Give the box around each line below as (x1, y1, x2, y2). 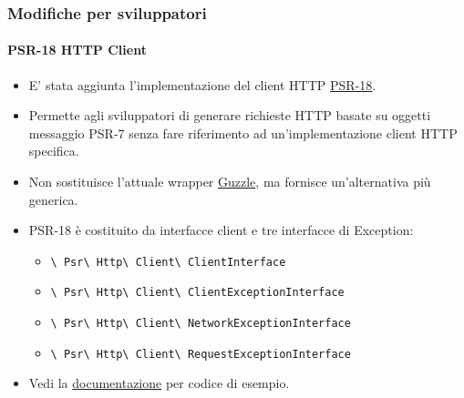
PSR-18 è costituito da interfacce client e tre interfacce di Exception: (28, 220, 414, 240)
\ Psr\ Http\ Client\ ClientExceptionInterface (50, 286, 345, 300)
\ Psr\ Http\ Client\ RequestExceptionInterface (50, 347, 351, 361)
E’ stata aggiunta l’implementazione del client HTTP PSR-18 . (28, 75, 376, 94)
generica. (28, 189, 78, 209)
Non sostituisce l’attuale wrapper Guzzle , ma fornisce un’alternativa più (28, 172, 431, 191)
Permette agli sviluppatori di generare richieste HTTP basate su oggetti (28, 106, 431, 125)
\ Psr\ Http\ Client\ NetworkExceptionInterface (50, 317, 351, 331)
